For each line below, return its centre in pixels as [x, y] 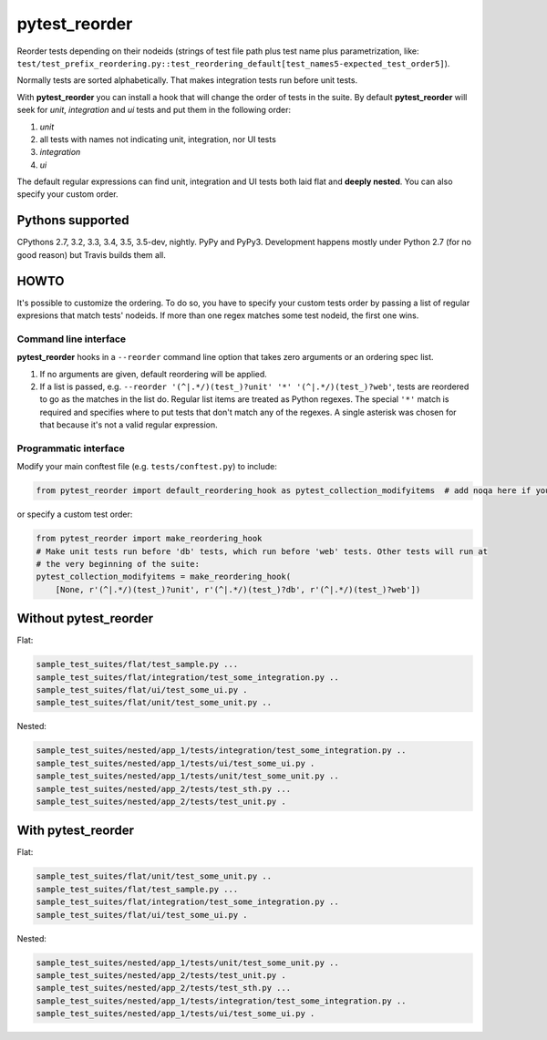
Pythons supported [73, 220]
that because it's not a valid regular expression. [129, 425]
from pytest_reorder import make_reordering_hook [149, 539]
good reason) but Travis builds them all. [91, 254]
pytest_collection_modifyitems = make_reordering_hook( [164, 577]
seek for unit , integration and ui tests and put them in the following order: [154, 110]
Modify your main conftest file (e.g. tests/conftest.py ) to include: [147, 467]
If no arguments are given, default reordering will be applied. [154, 374]
